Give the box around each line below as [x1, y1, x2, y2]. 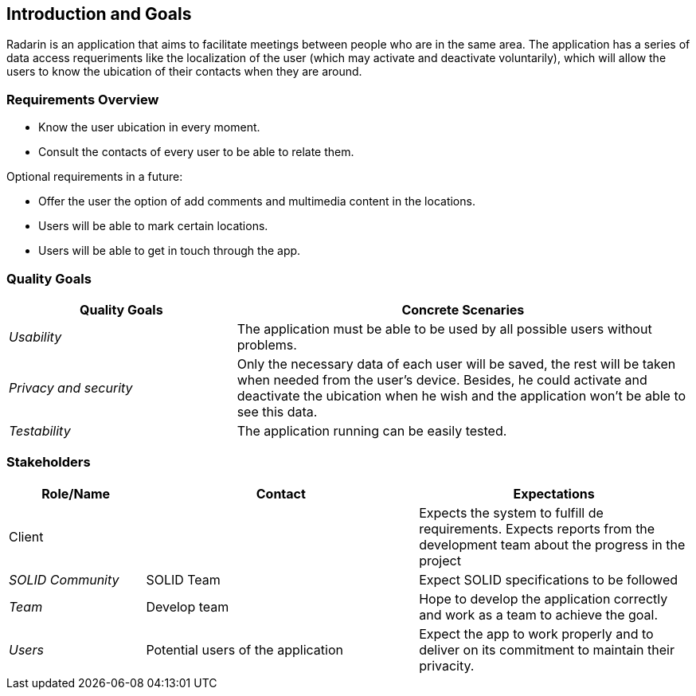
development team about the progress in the [419, 536, 686, 553]
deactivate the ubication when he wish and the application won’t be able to [237, 387, 686, 404]
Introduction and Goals [6, 4, 192, 24]
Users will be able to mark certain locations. [38, 219, 268, 233]
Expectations [513, 485, 595, 502]
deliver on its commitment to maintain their [419, 641, 674, 658]
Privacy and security [9, 379, 133, 396]
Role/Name [41, 485, 111, 502]
